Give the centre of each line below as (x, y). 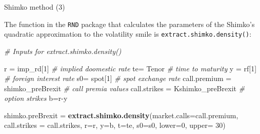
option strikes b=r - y (36, 98)
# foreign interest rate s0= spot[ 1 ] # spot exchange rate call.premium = (118, 78)
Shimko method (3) (35, 7)
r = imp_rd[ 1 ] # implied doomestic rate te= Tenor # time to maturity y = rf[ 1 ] (131, 68)
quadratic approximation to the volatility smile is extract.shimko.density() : (128, 34)
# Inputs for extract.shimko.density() (63, 51)
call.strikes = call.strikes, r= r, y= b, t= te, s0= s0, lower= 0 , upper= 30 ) (115, 125)
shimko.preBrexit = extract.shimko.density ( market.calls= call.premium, (121, 115)
